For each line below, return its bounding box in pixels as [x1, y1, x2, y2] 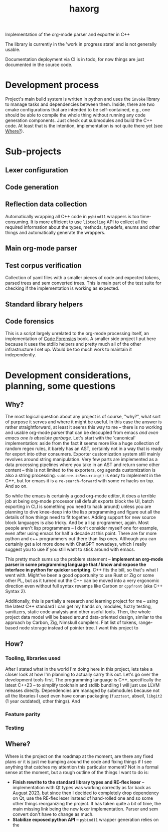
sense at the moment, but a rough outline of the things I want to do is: [5, 769, 149, 775]
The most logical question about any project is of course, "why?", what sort [5, 414, 161, 420]
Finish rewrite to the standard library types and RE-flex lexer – [12, 779, 144, 785]
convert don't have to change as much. [12, 811, 94, 817]
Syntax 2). [5, 588, 27, 595]
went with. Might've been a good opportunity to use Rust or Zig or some [5, 572, 154, 579]
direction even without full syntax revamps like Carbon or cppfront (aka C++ [5, 583, 163, 589]
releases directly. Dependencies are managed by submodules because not [5, 687, 160, 693]
